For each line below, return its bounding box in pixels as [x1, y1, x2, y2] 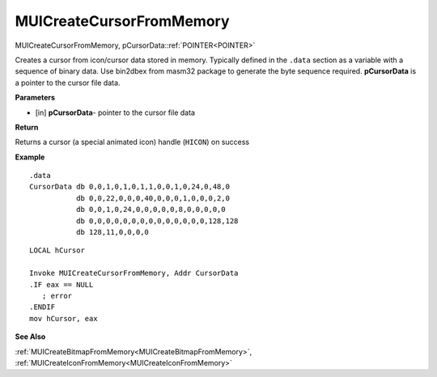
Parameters [15, 93, 56, 103]
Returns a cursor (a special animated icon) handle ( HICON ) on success [15, 138, 250, 147]
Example [15, 152, 45, 162]
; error [41, 291, 73, 300]
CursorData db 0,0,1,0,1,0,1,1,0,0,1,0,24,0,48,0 [29, 182, 231, 192]
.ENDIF [29, 303, 56, 311]
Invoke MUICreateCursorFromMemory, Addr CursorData [29, 269, 239, 278]
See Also [15, 332, 46, 341]
